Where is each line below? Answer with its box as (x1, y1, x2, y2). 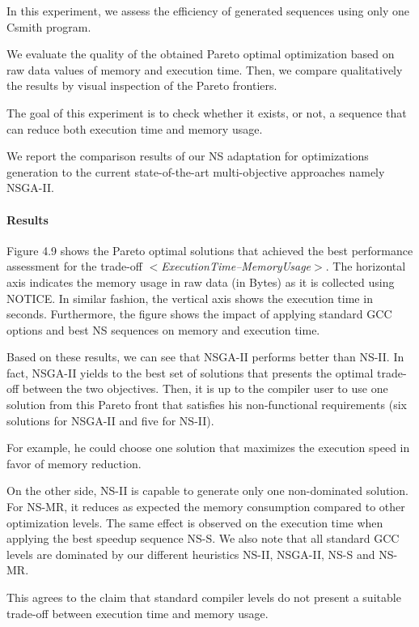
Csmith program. (6, 18, 91, 35)
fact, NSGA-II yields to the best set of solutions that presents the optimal (6, 364, 374, 381)
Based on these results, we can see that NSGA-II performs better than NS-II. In (6, 348, 404, 365)
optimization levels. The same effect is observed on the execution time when (6, 514, 383, 531)
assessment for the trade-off (6, 258, 142, 275)
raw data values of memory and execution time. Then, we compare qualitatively (6, 61, 403, 78)
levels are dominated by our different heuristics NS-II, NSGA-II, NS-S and (6, 545, 375, 562)
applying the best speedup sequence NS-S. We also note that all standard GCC (6, 530, 400, 547)
